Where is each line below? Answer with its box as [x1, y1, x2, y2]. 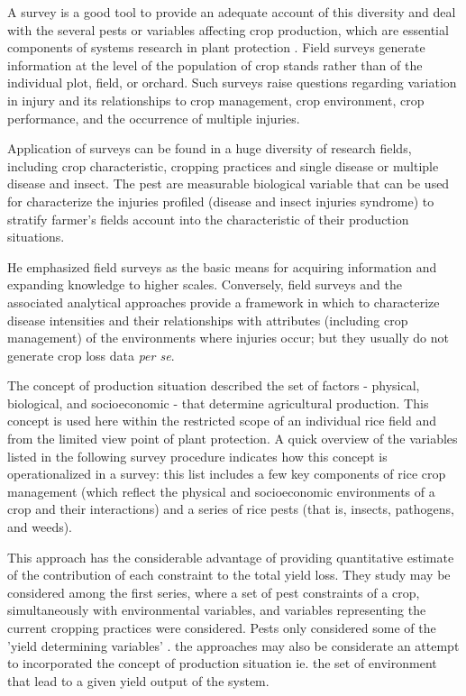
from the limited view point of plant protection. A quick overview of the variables [7, 429, 458, 448]
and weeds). [7, 517, 73, 536]
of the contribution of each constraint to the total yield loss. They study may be [7, 565, 451, 584]
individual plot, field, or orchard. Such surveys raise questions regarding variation [7, 73, 457, 92]
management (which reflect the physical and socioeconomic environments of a [7, 481, 435, 500]
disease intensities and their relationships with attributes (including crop [7, 310, 408, 329]
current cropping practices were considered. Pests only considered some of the [7, 618, 436, 636]
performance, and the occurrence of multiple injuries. [7, 108, 300, 127]
